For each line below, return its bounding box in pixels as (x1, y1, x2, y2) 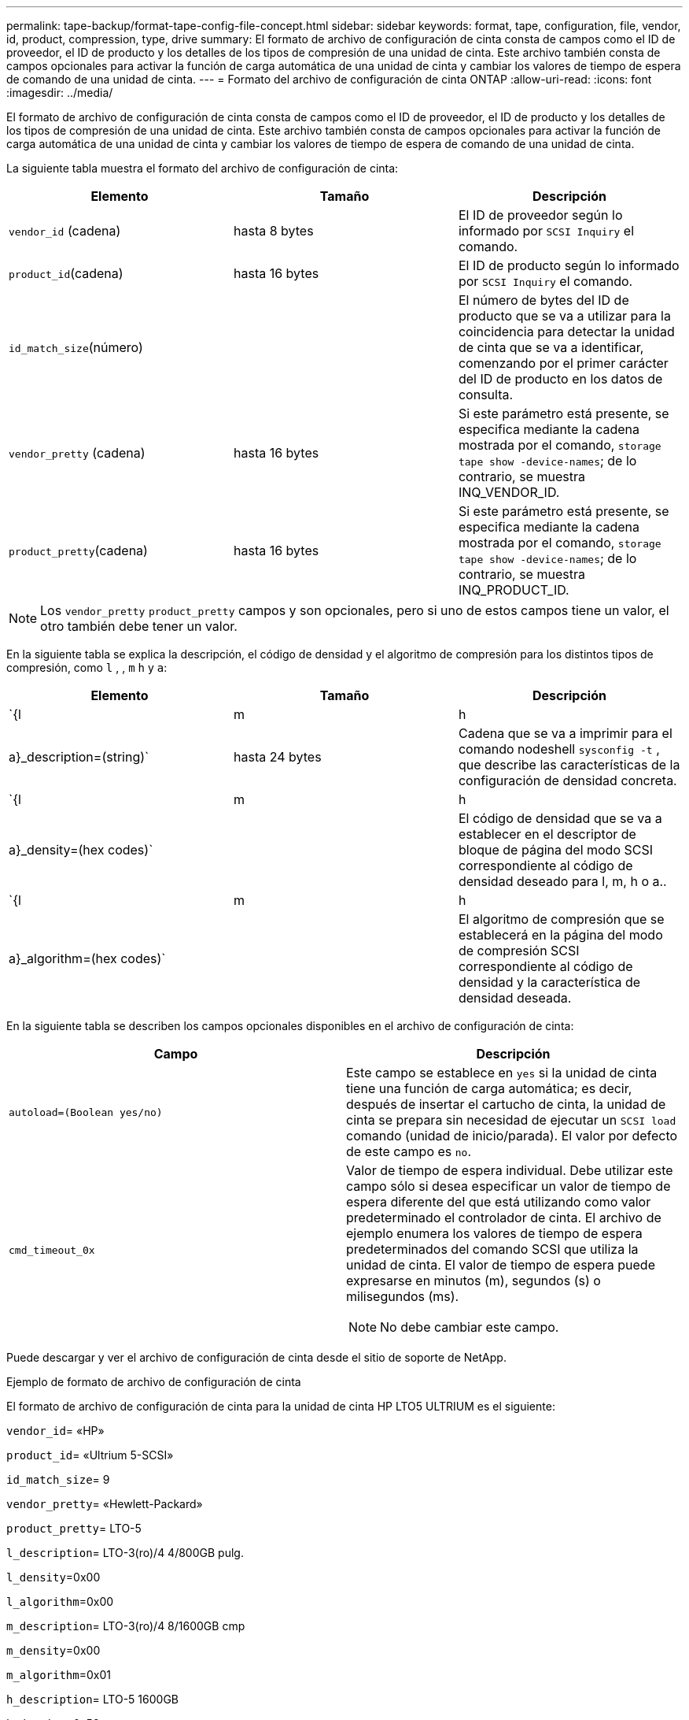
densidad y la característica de (458, 974, 641, 990)
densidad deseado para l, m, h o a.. (458, 873, 667, 889)
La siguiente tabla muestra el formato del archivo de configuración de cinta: (6, 161, 399, 175)
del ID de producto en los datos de (458, 371, 663, 387)
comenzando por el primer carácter (458, 355, 669, 371)
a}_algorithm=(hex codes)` (9, 951, 166, 966)
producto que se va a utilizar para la (458, 308, 671, 324)
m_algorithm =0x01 (6, 1668, 111, 1681)
